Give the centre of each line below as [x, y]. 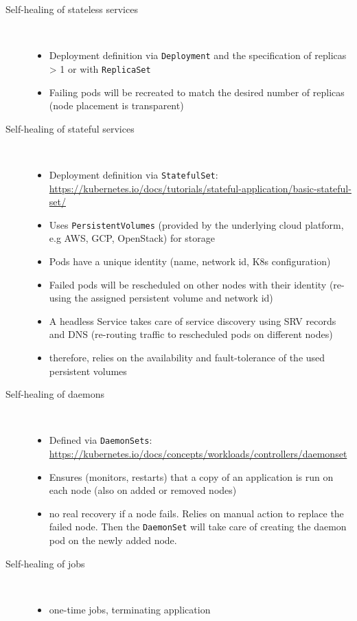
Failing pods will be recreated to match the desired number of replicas [197, 92]
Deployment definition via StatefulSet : [134, 174]
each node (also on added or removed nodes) [143, 490]
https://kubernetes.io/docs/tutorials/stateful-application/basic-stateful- [200, 188]
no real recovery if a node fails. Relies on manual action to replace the [196, 513]
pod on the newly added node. [113, 540]
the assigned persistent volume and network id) [174, 298]
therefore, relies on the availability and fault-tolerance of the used [187, 357]
